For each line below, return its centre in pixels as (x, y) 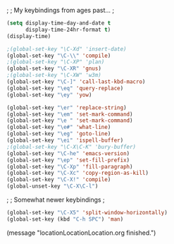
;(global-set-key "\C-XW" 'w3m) (54, 75)
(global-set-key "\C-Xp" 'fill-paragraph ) (70, 166)
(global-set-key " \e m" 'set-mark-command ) (70, 114)
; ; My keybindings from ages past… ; (60, 10)
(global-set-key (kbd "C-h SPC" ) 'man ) (65, 219)
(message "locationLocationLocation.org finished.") (81, 233)
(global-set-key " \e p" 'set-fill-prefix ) (68, 160)
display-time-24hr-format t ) (68, 30)
